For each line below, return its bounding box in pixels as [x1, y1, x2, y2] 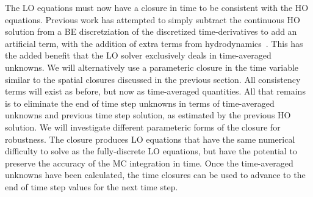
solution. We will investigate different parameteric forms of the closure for [5, 120, 281, 133]
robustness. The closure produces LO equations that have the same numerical [5, 132, 295, 145]
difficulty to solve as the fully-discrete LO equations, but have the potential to [5, 145, 297, 157]
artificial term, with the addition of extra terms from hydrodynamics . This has [5, 37, 303, 49]
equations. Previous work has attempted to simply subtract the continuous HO [5, 13, 300, 26]
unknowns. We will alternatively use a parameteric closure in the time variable [5, 60, 299, 73]
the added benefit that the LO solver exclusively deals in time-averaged [5, 49, 272, 62]
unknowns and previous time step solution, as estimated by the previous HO [5, 109, 291, 121]
